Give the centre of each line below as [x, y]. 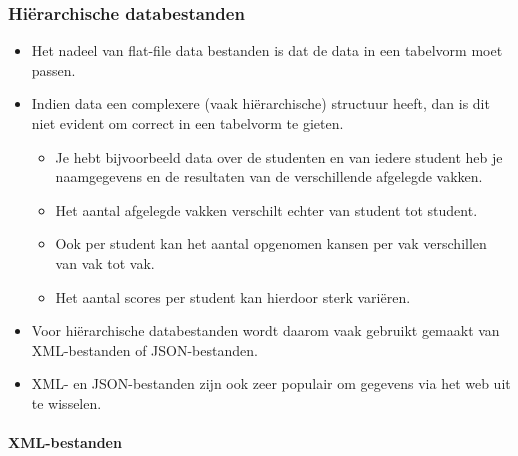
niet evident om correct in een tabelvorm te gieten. [187, 123]
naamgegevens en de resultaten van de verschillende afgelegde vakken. [269, 176]
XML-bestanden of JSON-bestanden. [144, 349]
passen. [53, 69]
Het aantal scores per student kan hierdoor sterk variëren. [233, 296]
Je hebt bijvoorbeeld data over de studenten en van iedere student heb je [279, 156]
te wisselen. [66, 402]
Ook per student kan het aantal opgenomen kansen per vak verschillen [271, 243]
